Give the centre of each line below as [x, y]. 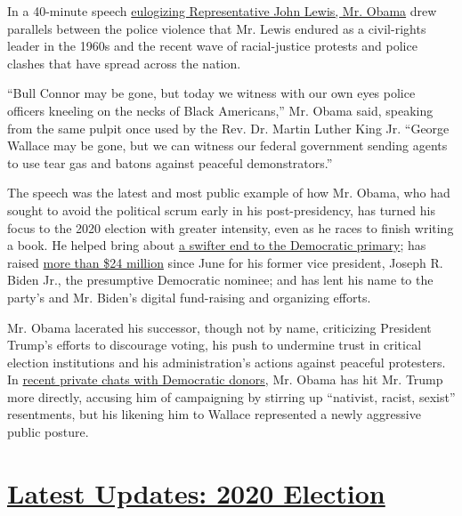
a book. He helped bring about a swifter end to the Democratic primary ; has [217, 245]
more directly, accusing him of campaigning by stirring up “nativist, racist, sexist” [231, 396]
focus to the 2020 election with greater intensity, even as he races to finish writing [231, 227]
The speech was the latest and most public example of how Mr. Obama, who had [229, 193]
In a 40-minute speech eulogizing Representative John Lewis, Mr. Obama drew [222, 11]
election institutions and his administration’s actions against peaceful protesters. [227, 362]
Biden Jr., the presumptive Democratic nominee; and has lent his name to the [220, 280]
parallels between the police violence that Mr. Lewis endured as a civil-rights [217, 28]
